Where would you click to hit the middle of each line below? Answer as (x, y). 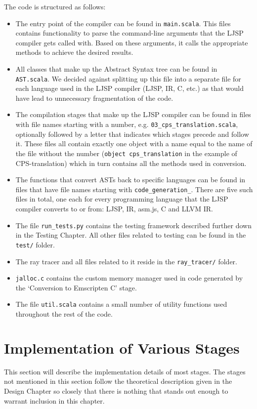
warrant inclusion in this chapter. (54, 400)
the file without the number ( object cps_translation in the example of (126, 153)
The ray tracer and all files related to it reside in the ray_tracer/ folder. (126, 261)
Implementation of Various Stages (122, 348)
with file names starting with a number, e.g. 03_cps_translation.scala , (127, 124)
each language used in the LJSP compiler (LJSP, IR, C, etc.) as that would (130, 88)
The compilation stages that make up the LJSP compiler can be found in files (133, 114)
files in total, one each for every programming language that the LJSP (122, 199)
